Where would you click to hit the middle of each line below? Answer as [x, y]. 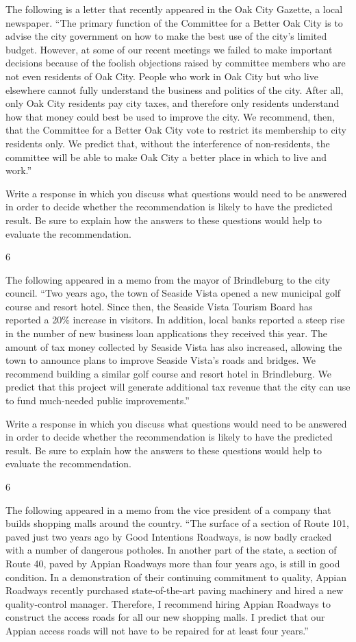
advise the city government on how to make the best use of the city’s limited [166, 36]
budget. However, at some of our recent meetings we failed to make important [169, 49]
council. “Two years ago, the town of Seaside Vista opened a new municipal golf [173, 293]
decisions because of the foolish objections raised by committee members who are [176, 63]
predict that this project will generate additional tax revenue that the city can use [178, 387]
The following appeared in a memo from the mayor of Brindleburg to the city [168, 279]
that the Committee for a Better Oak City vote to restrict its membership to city [176, 130]
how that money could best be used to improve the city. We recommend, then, [170, 116]
